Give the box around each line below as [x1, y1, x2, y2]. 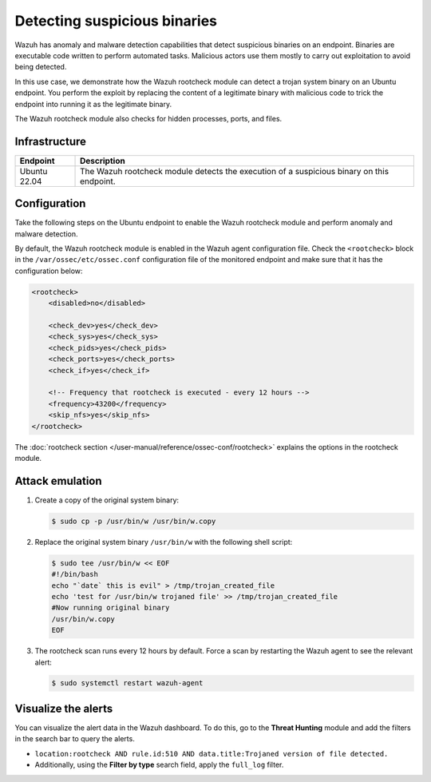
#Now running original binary [51, 603, 170, 613]
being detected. [14, 62, 67, 72]
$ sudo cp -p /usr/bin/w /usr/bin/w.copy [51, 516, 216, 526]
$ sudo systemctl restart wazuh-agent [51, 679, 204, 688]
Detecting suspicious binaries [14, 12, 218, 30]
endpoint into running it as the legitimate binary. [14, 99, 172, 109]
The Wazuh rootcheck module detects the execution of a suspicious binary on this [80, 165, 389, 177]
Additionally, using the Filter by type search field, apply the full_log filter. [34, 760, 284, 770]
